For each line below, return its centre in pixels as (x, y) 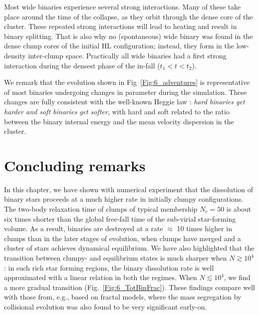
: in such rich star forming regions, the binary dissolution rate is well (109, 267)
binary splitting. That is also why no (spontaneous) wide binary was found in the (129, 36)
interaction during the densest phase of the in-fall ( (82, 65)
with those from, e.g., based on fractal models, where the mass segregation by (123, 297)
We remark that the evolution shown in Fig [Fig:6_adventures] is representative (127, 82)
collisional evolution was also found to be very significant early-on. (106, 306)
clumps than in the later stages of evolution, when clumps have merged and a (123, 238)
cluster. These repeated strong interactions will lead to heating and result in (121, 26)
